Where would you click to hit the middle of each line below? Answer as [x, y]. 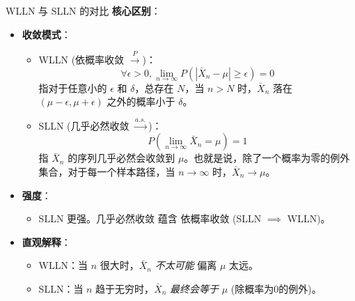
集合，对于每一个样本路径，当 [107, 171]
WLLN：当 [63, 265]
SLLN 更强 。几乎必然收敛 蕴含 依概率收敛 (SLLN [150, 218]
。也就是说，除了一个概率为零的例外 [267, 158]
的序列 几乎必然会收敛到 [121, 158]
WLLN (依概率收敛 [81, 59]
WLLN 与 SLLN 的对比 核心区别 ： [83, 10]
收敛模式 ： [46, 34]
